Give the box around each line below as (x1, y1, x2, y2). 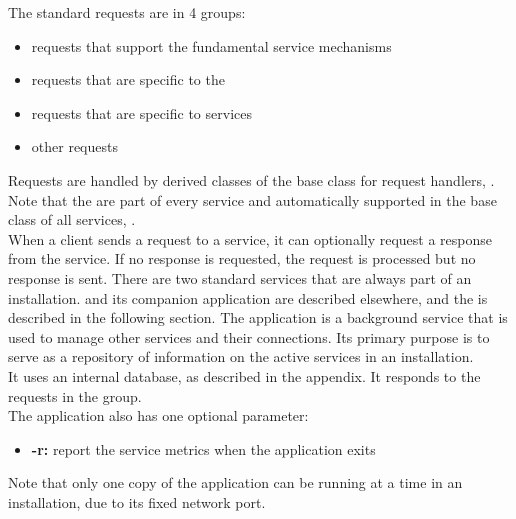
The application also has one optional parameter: (8, 405, 309, 426)
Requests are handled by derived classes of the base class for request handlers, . (8, 169, 495, 190)
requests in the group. (8, 385, 142, 406)
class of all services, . (8, 209, 136, 230)
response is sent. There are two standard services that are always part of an (8, 267, 472, 288)
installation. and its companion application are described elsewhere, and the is (8, 287, 488, 308)
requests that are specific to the (31, 69, 225, 90)
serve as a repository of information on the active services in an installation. (8, 346, 474, 367)
